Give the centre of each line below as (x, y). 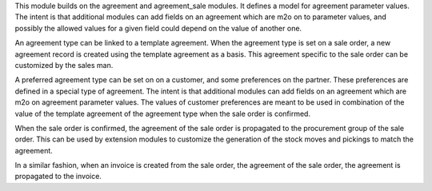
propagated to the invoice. (58, 177)
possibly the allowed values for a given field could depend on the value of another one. (158, 28)
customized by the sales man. (64, 65)
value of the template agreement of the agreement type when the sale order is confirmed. (163, 113)
